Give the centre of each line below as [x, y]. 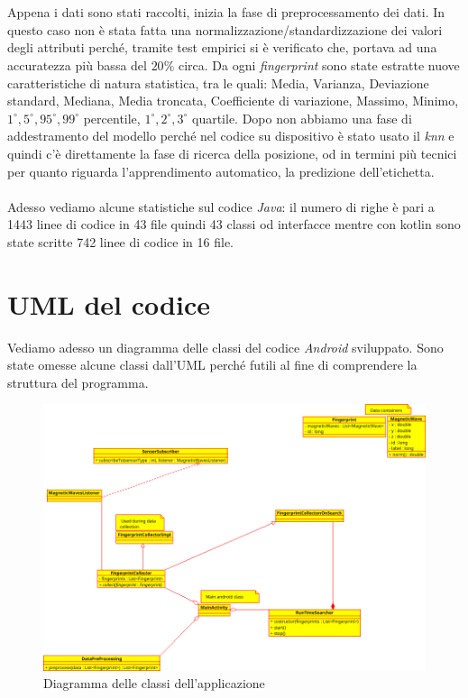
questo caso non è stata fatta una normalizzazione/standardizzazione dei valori [225, 29]
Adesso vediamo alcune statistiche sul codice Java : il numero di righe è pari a [221, 206]
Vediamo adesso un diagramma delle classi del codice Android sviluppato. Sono [225, 347]
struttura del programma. [78, 382]
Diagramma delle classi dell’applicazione [154, 683]
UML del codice [109, 303]
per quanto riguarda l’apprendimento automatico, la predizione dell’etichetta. [221, 171]
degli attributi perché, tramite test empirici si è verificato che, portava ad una [222, 47]
